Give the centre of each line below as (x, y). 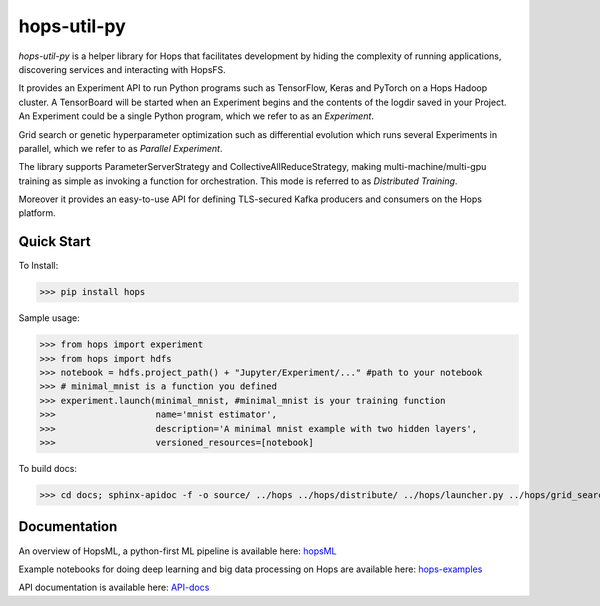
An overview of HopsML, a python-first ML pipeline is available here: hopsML (177, 551)
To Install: (38, 266)
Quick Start (54, 241)
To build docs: (47, 469)
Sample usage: (49, 318)
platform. (37, 213)
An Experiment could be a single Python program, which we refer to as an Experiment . (196, 116)
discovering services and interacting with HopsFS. (122, 69)
